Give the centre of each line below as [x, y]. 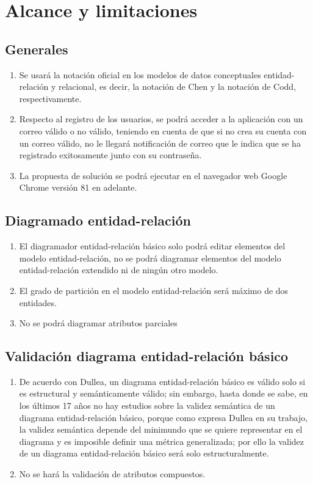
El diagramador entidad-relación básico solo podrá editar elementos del [152, 246]
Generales [37, 49]
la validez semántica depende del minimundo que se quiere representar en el [161, 429]
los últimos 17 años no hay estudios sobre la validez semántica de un [147, 405]
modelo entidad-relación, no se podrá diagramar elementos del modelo [150, 258]
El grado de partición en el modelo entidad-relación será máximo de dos [154, 290]
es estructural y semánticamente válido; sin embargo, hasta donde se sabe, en [164, 393]
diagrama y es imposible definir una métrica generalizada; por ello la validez [162, 441]
